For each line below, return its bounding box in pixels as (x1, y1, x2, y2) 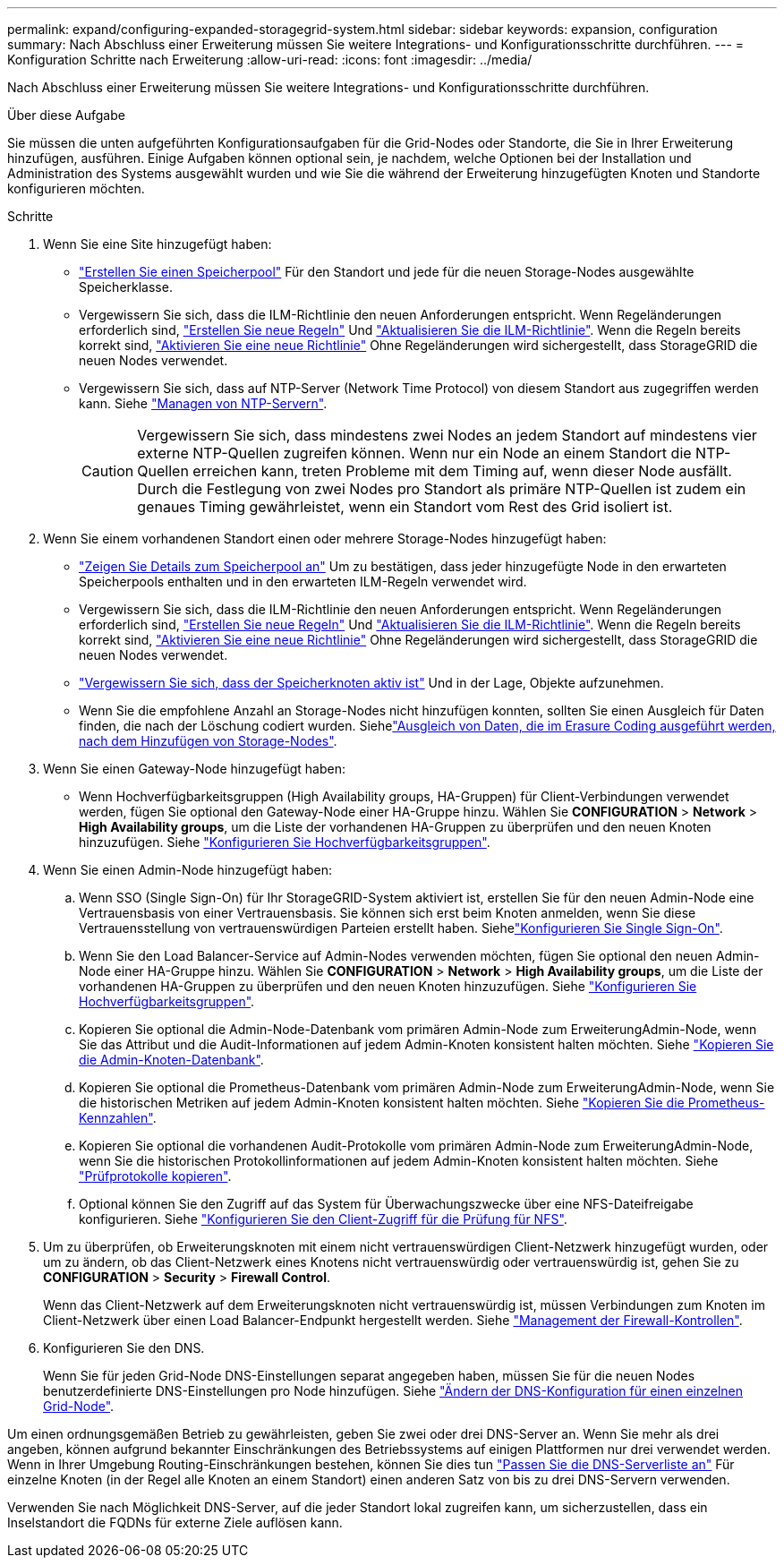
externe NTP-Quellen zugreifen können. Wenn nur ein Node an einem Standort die (137, 444, 692, 462)
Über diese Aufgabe (7, 107, 125, 123)
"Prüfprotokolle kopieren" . (79, 1168, 232, 1184)
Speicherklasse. (79, 279, 173, 295)
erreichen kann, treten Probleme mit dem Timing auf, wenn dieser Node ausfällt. (192, 462, 732, 480)
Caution (81, 462, 134, 480)
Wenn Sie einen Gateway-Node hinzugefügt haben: (43, 761, 345, 776)
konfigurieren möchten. (7, 181, 145, 196)
